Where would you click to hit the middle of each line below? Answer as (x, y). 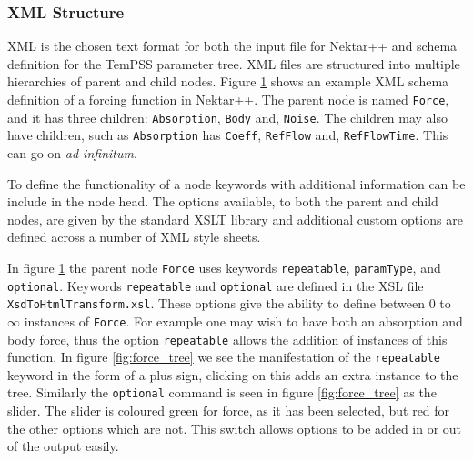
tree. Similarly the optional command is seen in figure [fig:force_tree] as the (222, 392)
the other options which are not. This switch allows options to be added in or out (235, 428)
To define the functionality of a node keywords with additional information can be (236, 183)
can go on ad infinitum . (72, 152)
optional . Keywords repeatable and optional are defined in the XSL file (216, 285)
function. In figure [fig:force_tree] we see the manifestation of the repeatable (224, 357)
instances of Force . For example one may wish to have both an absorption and (243, 321)
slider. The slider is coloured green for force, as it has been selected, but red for (229, 411)
